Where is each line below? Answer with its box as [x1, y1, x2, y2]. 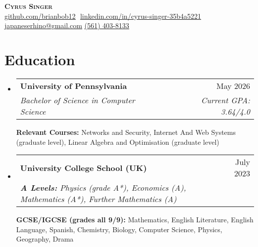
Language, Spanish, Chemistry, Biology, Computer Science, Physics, [16, 224, 222, 234]
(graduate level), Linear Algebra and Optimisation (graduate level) [16, 136, 219, 147]
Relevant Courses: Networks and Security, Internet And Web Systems [16, 126, 236, 137]
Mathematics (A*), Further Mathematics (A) [20, 193, 177, 205]
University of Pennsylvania [20, 80, 127, 91]
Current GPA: [201, 94, 250, 106]
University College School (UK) [20, 162, 147, 173]
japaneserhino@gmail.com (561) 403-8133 [4, 20, 129, 31]
